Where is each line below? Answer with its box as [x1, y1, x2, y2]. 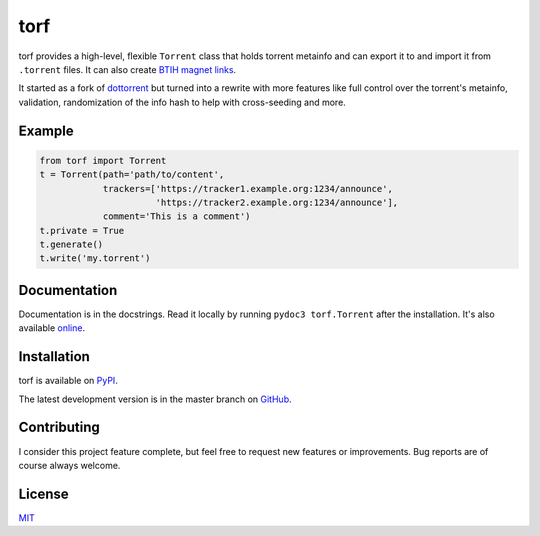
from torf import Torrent [39, 155, 167, 166]
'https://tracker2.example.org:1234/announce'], [155, 196, 399, 208]
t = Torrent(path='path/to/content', [39, 169, 225, 180]
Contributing [18, 419, 100, 436]
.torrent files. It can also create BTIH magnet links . [18, 63, 237, 75]
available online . [18, 322, 85, 334]
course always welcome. [18, 459, 121, 471]
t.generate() [39, 239, 104, 250]
